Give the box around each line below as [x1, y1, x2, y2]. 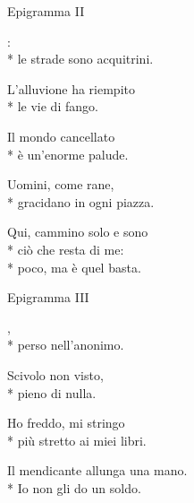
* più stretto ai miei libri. [7, 430, 147, 449]
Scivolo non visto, [7, 365, 104, 384]
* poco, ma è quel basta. [7, 257, 141, 276]
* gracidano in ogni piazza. [7, 192, 155, 211]
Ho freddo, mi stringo [7, 413, 125, 432]
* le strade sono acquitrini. [7, 49, 154, 68]
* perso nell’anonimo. [7, 335, 124, 354]
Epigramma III [7, 288, 89, 307]
